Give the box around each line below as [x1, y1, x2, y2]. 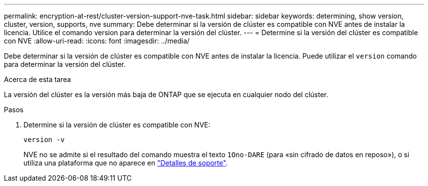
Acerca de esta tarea [4, 75, 71, 83]
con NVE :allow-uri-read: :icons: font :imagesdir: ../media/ [4, 37, 190, 45]
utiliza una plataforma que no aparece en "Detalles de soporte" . [23, 159, 228, 167]
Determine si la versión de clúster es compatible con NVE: [23, 121, 211, 129]
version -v [23, 136, 65, 144]
